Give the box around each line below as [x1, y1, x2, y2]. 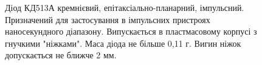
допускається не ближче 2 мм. [5, 49, 117, 61]
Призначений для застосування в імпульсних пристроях [5, 13, 210, 26]
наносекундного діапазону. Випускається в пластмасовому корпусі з [5, 25, 257, 38]
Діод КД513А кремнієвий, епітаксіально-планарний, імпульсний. [5, 1, 244, 13]
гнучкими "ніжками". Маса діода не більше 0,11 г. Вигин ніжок [5, 36, 241, 49]
